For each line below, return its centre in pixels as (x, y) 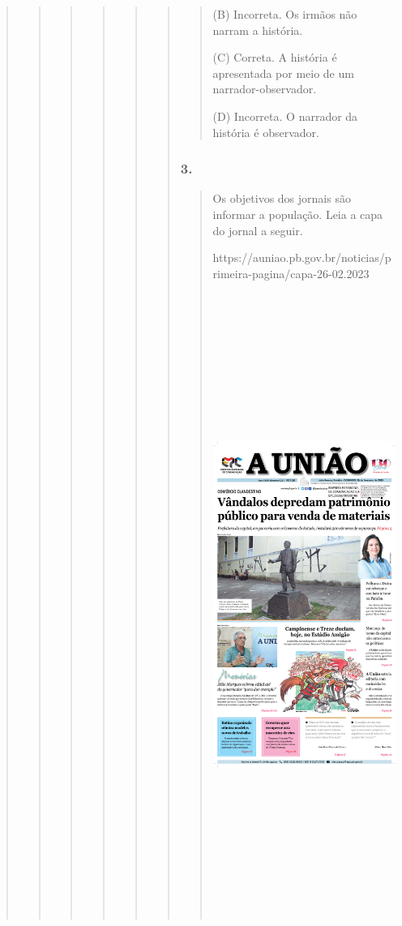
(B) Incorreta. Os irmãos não (285, 14)
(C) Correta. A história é (275, 57)
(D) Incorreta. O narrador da (285, 116)
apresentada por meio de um (283, 73)
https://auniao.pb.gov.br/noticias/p (302, 257)
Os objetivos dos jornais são (282, 198)
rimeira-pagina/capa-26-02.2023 (291, 273)
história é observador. (266, 132)
